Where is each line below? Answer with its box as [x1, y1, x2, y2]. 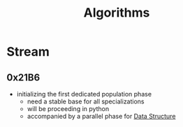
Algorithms [83, 5, 150, 21]
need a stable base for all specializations [27, 97, 145, 105]
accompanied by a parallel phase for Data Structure [27, 112, 176, 120]
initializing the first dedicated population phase [16, 90, 152, 98]
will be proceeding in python [27, 105, 110, 112]
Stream [6, 44, 50, 60]
